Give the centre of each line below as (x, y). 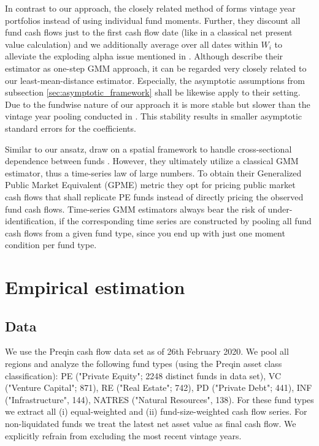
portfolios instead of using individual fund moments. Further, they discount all (153, 20)
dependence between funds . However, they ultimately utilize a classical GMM (152, 161)
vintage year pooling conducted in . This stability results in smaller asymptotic (153, 116)
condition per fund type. (51, 245)
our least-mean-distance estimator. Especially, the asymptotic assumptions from (155, 80)
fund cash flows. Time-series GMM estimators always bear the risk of (135, 209)
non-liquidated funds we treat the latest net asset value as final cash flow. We (151, 424)
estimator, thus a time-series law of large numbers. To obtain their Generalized (153, 172)
